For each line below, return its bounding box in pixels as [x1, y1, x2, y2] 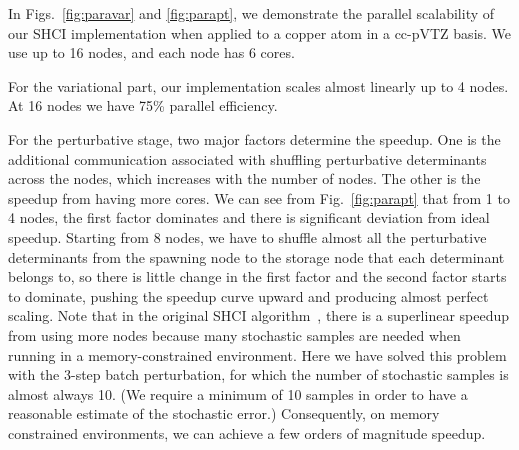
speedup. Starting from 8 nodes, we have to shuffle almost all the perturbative [8, 226, 487, 247]
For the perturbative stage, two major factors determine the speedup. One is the [8, 128, 501, 149]
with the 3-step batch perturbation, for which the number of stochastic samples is [8, 364, 509, 385]
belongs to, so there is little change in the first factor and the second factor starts [8, 266, 507, 287]
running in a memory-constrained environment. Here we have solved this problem [8, 344, 507, 365]
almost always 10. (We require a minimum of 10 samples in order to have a [8, 383, 468, 404]
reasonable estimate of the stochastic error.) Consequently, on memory [8, 403, 440, 424]
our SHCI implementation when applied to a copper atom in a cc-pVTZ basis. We [8, 22, 512, 43]
